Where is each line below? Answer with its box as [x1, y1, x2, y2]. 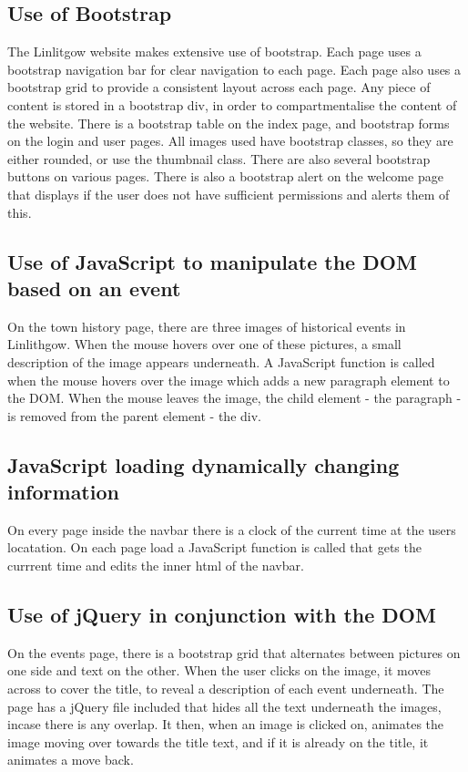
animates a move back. [7, 750, 134, 769]
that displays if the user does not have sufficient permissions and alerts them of [7, 184, 450, 203]
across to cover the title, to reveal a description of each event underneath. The [7, 679, 444, 698]
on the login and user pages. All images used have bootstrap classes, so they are [7, 131, 453, 150]
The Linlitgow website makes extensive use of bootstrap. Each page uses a [7, 42, 422, 61]
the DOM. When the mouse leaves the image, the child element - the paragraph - [7, 388, 462, 407]
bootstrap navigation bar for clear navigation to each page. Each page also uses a [7, 59, 462, 78]
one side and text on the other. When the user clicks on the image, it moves [7, 661, 432, 680]
